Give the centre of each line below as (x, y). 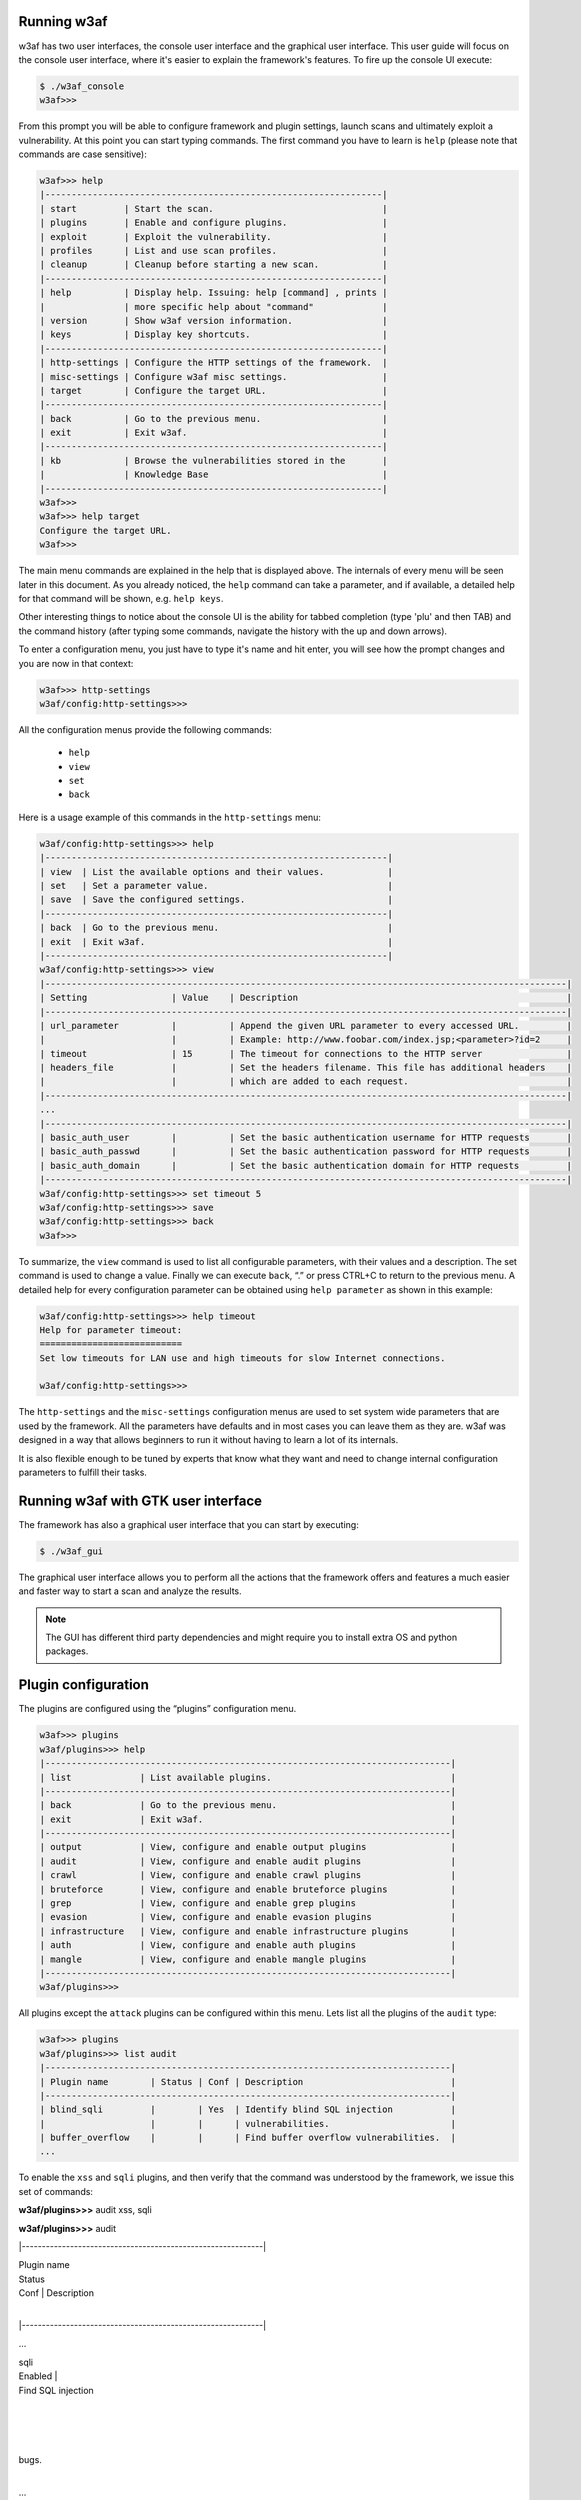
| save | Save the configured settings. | (216, 899)
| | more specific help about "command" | (213, 306)
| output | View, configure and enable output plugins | (248, 1847)
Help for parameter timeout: (111, 1329)
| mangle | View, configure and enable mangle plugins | (248, 1959)
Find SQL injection (56, 2390)
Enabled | (38, 2376)
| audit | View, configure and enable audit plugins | (248, 1861)
